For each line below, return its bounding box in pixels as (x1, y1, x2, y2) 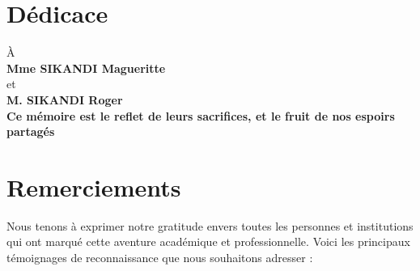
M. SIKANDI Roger (6, 91, 123, 108)
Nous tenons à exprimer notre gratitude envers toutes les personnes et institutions (6, 217, 414, 234)
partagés (6, 123, 55, 140)
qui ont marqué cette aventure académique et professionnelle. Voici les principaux (6, 233, 410, 250)
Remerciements (6, 170, 181, 203)
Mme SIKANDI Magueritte (6, 59, 166, 76)
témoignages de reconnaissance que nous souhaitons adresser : (6, 249, 313, 265)
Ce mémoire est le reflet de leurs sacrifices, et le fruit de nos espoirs (6, 107, 395, 124)
